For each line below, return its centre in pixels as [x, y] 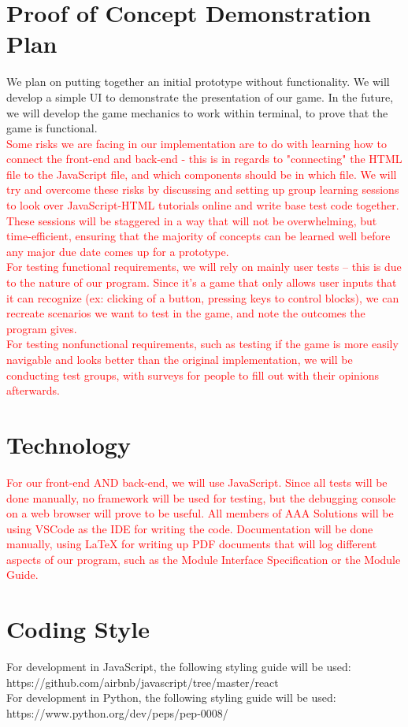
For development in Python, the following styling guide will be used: [171, 697]
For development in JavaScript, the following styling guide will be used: [179, 667]
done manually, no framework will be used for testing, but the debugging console [201, 497]
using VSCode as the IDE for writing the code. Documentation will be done [190, 528]
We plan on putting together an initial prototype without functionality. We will [198, 82]
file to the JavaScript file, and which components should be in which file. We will [202, 174]
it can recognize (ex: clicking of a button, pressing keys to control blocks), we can [203, 297]
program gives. [42, 328]
